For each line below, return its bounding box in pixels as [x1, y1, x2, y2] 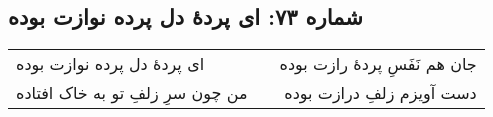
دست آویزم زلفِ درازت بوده [284, 81, 477, 105]
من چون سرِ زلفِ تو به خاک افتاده [16, 81, 248, 105]
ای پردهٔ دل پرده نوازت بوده [16, 52, 205, 76]
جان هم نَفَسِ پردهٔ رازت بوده [279, 52, 477, 76]
